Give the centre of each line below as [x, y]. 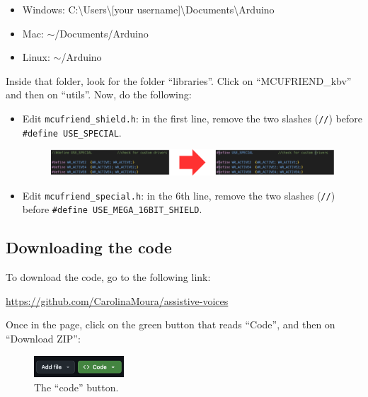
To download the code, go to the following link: [108, 277]
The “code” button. [76, 387]
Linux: [36, 57]
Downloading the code [89, 247]
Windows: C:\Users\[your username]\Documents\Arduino [148, 9]
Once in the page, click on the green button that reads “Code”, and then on [171, 324]
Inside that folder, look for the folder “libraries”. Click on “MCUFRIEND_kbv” [179, 80]
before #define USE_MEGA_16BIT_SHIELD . [112, 209]
